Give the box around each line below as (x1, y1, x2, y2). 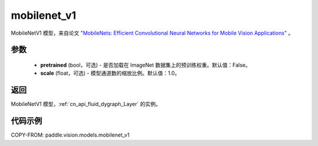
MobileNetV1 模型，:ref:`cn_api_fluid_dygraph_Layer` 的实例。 (11, 101, 161, 108)
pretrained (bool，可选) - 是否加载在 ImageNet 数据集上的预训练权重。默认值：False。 (40, 61, 251, 68)
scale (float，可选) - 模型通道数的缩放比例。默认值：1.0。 (40, 69, 180, 77)
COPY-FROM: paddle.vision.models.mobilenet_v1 (11, 131, 130, 138)
